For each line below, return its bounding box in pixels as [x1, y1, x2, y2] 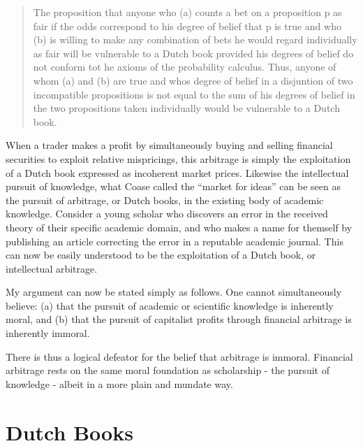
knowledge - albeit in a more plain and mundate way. [6, 376, 233, 391]
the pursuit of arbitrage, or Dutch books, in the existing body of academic [6, 192, 324, 207]
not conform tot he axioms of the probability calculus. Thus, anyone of [33, 59, 336, 74]
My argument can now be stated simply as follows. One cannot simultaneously [6, 285, 342, 299]
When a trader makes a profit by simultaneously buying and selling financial [6, 138, 333, 152]
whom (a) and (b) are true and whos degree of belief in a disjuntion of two [33, 73, 353, 87]
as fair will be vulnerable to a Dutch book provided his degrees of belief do [33, 45, 354, 60]
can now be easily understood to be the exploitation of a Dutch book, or [6, 247, 316, 262]
